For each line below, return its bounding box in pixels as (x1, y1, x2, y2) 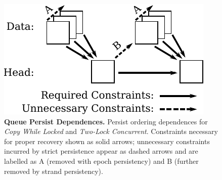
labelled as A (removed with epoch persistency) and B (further (4, 155, 199, 166)
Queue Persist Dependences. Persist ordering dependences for (4, 116, 208, 126)
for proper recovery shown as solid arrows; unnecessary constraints (4, 136, 210, 146)
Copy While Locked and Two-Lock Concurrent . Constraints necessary (4, 126, 218, 137)
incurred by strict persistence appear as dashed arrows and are (4, 146, 198, 156)
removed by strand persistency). (4, 165, 103, 176)
